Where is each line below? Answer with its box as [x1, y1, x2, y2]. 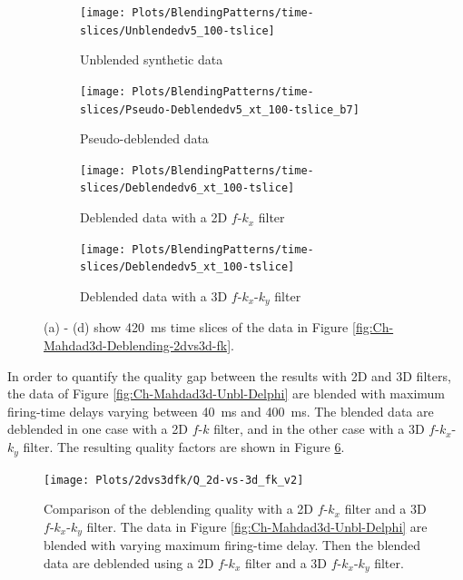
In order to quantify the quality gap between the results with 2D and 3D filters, [7, 366, 451, 385]
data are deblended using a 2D [44, 553, 214, 572]
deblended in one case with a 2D [7, 419, 188, 438]
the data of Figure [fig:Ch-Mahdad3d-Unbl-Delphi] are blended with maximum [7, 384, 446, 403]
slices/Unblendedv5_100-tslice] [80, 24, 275, 37]
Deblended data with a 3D [80, 287, 228, 306]
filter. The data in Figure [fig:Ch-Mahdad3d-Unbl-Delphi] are [86, 516, 428, 536]
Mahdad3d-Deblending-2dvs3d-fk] [44, 336, 231, 355]
